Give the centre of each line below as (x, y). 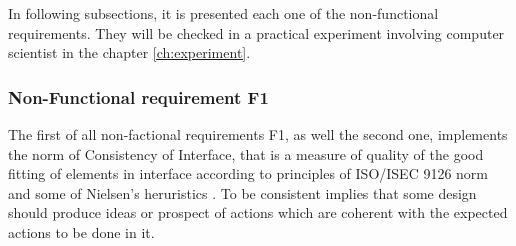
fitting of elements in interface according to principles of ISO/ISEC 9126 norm (248, 173)
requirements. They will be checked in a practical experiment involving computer (256, 32)
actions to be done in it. (81, 231)
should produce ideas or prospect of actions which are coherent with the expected (258, 212)
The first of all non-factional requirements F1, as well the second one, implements (258, 134)
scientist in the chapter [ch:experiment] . (129, 52)
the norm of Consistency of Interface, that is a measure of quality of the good (246, 153)
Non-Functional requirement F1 (138, 96)
